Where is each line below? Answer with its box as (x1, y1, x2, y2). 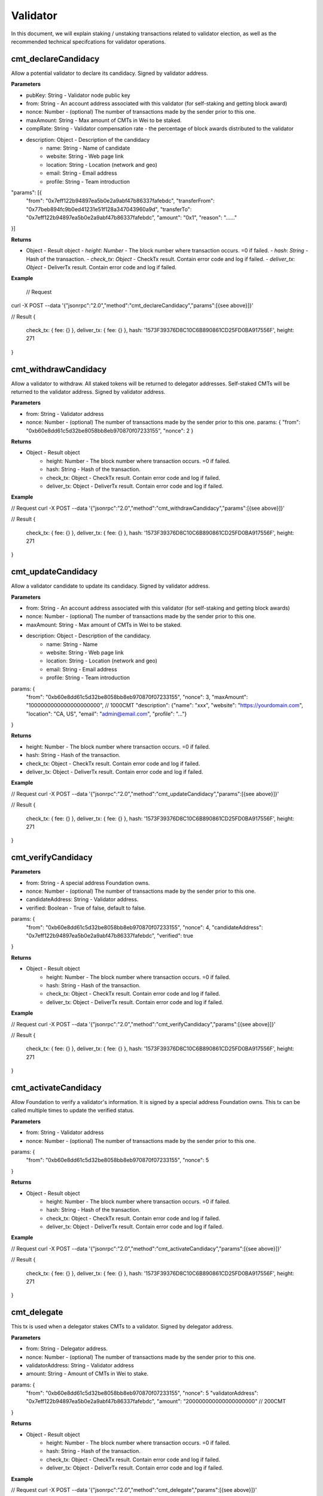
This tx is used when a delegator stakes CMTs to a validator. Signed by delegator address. (11, 1323, 233, 1330)
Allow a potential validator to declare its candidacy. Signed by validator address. (11, 69, 209, 77)
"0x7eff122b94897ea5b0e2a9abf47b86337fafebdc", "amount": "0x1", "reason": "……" (26, 214, 237, 221)
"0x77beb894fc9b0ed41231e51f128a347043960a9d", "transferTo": (26, 205, 192, 212)
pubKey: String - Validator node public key (26, 92, 131, 99)
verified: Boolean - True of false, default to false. (26, 904, 146, 911)
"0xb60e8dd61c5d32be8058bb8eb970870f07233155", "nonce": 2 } (26, 427, 194, 434)
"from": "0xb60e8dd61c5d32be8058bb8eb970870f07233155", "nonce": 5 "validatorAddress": (26, 1389, 258, 1397)
